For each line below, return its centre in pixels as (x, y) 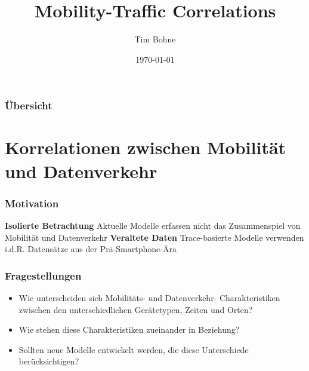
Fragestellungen (43, 275)
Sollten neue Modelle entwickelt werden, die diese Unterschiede (134, 349)
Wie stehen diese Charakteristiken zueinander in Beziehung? (129, 329)
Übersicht (29, 105)
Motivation (32, 203)
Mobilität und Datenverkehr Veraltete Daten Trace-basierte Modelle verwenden (154, 237)
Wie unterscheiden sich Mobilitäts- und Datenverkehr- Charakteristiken (149, 298)
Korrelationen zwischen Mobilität (146, 147)
